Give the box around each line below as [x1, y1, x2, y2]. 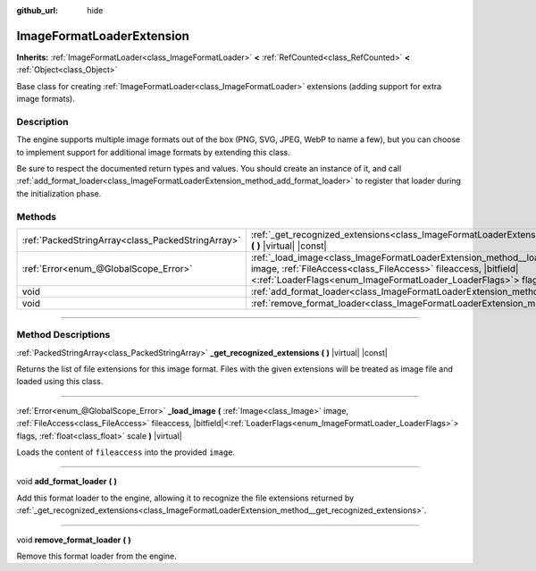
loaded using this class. [16, 376, 104, 387]
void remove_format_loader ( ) [16, 534, 131, 545]
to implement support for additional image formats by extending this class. [16, 147, 290, 157]
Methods [16, 210, 57, 223]
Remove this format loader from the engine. [16, 550, 178, 561]
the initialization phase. [16, 188, 102, 198]
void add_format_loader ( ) [16, 476, 118, 487]
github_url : [16, 5, 58, 15]
